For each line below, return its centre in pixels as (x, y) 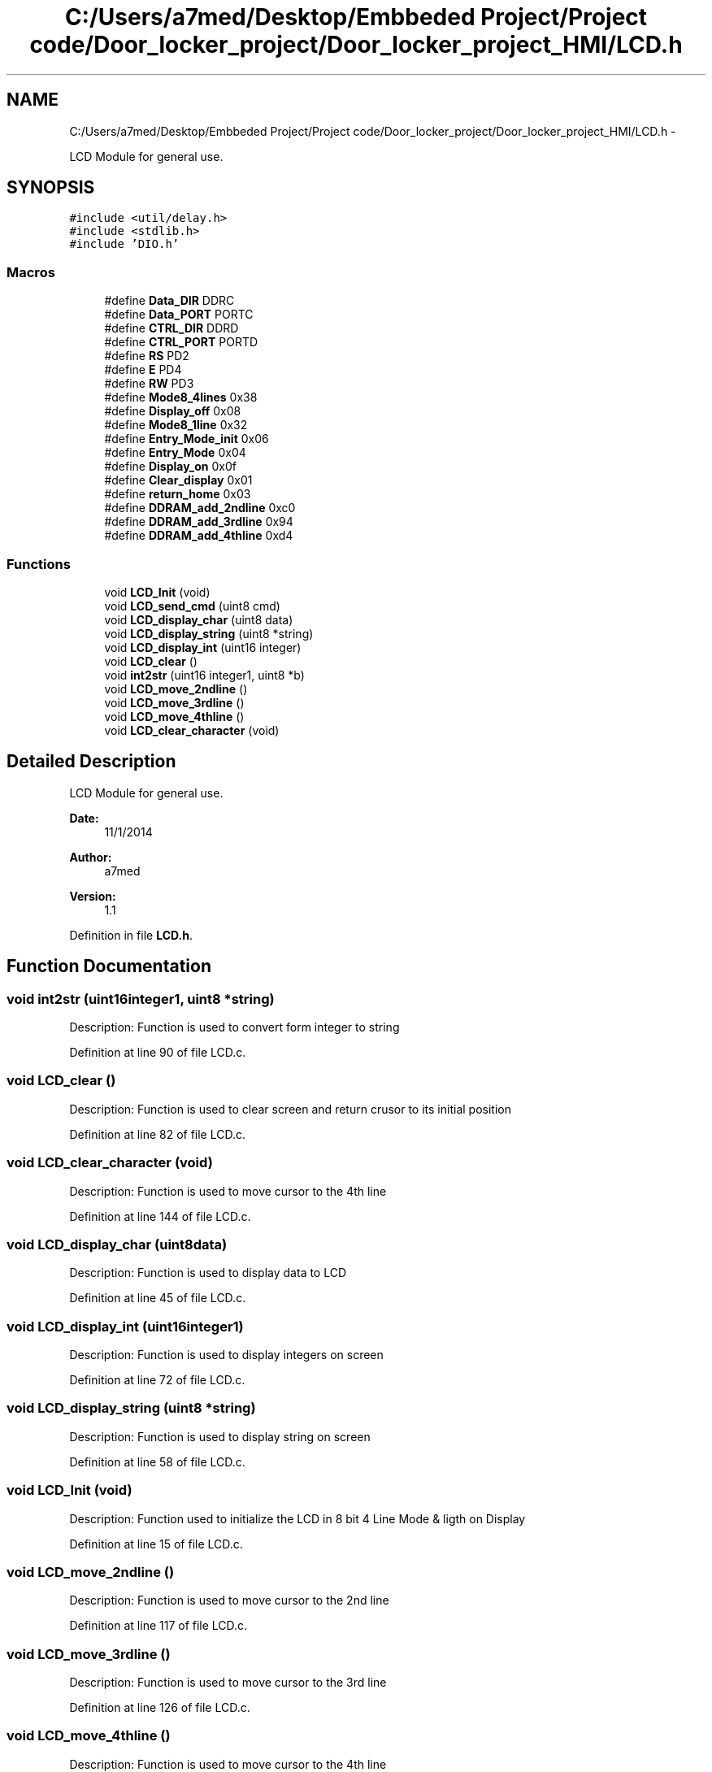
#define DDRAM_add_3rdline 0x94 (199, 522)
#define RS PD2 (147, 356)
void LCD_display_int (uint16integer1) (125, 1326)
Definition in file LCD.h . (131, 935)
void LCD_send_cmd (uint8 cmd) (192, 606)
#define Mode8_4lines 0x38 (181, 397)
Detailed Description (91, 762)
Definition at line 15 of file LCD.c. (156, 1544)
